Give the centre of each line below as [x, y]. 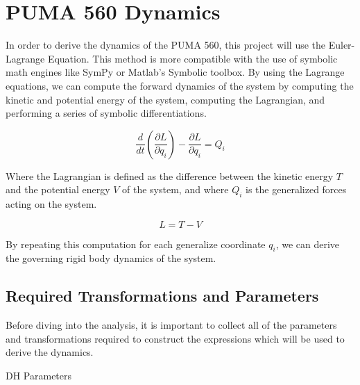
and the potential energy [58, 189]
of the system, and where [175, 189]
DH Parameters [39, 376]
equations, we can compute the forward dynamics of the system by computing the [180, 85]
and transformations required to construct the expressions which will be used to [175, 338]
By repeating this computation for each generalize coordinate [136, 244]
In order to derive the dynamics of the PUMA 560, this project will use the [166, 45]
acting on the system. [51, 204]
